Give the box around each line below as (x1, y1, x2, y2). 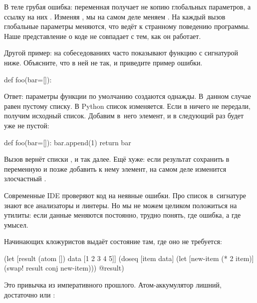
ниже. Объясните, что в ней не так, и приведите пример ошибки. (4, 57, 203, 67)
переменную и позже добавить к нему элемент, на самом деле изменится (4, 163, 227, 174)
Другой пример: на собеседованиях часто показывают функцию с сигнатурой (4, 47, 239, 58)
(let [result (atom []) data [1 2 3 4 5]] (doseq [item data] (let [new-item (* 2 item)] (4, 253, 254, 263)
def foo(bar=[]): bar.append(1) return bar (4, 137, 131, 147)
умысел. (4, 219, 28, 230)
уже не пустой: (4, 120, 49, 130)
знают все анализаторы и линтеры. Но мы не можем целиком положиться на (4, 200, 237, 210)
